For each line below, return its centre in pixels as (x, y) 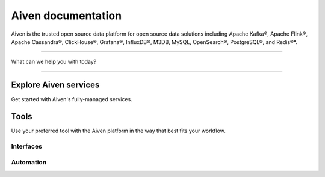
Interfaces (26, 146)
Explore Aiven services (55, 85)
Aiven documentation (67, 16)
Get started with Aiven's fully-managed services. (72, 99)
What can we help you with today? (54, 62)
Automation (29, 163)
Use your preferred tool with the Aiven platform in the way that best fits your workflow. (118, 131)
